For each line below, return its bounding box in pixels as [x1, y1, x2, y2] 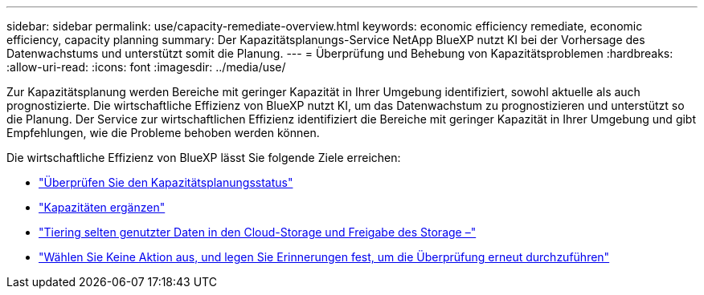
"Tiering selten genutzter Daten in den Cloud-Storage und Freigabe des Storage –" [39, 225, 477, 239]
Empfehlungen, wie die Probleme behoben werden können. [6, 126, 320, 139]
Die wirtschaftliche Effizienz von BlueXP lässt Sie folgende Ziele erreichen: [6, 151, 401, 164]
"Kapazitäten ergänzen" [39, 200, 166, 214]
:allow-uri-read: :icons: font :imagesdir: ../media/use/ [6, 60, 286, 74]
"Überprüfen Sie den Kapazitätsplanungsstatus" [39, 176, 293, 189]
